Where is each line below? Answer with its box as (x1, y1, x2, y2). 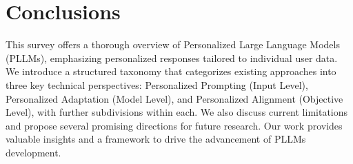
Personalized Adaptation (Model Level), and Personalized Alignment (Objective (6, 91, 343, 105)
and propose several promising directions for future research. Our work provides (6, 118, 343, 132)
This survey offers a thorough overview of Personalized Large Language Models (6, 37, 340, 52)
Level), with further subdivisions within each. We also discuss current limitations (6, 105, 348, 119)
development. (6, 145, 61, 159)
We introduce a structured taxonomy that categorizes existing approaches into (6, 64, 336, 79)
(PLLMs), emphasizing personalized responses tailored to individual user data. (6, 50, 338, 65)
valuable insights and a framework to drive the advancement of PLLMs (6, 132, 306, 146)
